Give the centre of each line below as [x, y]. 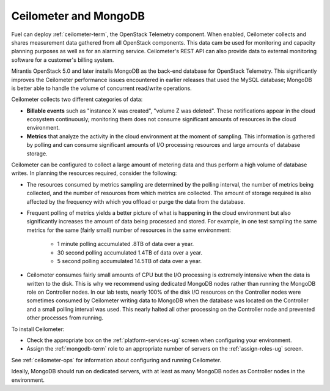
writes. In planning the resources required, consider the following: [94, 173]
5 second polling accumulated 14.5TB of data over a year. [129, 261]
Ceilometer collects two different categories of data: [77, 99]
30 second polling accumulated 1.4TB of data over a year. [130, 252]
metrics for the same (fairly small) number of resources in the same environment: [129, 230]
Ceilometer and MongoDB [78, 16]
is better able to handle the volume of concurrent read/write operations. [101, 88]
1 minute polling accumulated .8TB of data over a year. [126, 244]
